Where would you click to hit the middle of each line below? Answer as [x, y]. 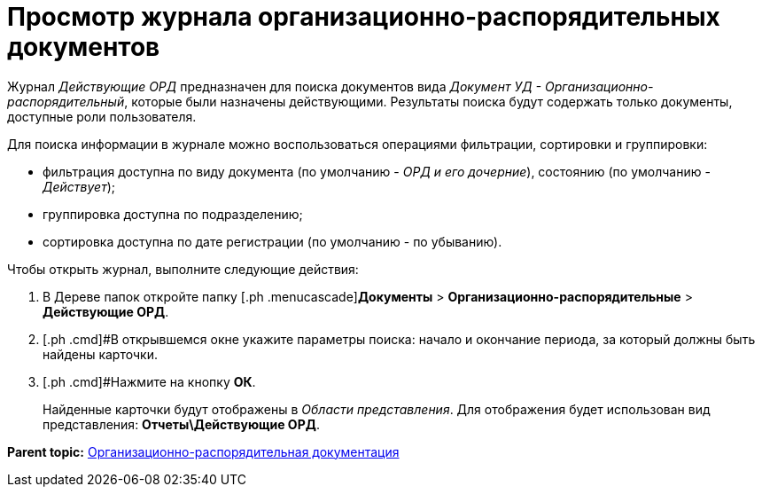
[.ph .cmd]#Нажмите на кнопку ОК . [149, 381]
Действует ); [79, 186]
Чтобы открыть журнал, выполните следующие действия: [183, 269]
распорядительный [66, 101]
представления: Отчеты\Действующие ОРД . [181, 424]
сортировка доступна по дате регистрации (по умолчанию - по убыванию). [272, 241]
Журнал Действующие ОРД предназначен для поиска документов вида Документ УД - [275, 86]
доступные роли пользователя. [102, 116]
